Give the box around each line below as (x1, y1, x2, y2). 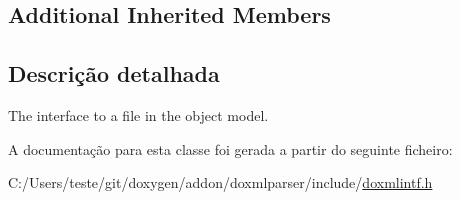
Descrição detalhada (8, 58, 220, 89)
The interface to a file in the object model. (8, 104, 269, 125)
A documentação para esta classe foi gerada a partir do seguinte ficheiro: (8, 138, 453, 159)
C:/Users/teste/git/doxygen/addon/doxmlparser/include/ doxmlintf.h (8, 172, 433, 193)
